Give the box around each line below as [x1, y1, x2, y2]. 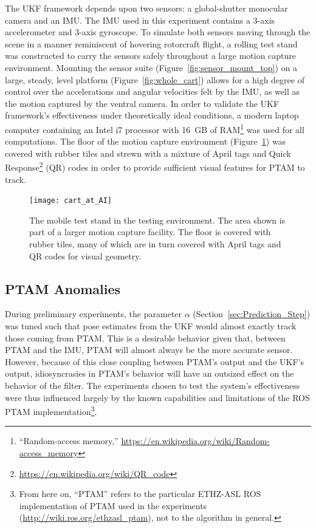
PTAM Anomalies [5, 279, 121, 298]
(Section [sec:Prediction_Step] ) [193, 307, 311, 320]
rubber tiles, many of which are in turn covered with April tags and [29, 238, 281, 250]
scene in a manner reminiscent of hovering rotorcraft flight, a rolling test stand [5, 37, 298, 50]
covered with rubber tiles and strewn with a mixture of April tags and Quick [5, 146, 291, 159]
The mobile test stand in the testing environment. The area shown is [29, 213, 286, 226]
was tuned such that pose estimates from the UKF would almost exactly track [5, 320, 297, 332]
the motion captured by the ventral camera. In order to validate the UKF [5, 97, 280, 109]
